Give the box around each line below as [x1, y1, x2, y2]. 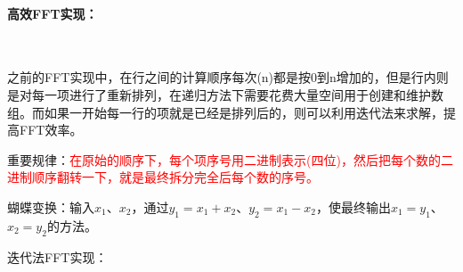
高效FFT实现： [7, 4, 98, 22]
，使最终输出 [315, 197, 391, 216]
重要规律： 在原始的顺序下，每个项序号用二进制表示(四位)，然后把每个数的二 [7, 150, 453, 169]
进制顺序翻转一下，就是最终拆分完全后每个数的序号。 [7, 168, 319, 186]
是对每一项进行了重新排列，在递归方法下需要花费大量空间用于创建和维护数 [7, 85, 443, 103]
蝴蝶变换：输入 [7, 197, 94, 216]
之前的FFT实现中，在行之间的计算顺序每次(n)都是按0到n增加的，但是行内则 [7, 68, 449, 87]
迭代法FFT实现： [7, 247, 108, 266]
